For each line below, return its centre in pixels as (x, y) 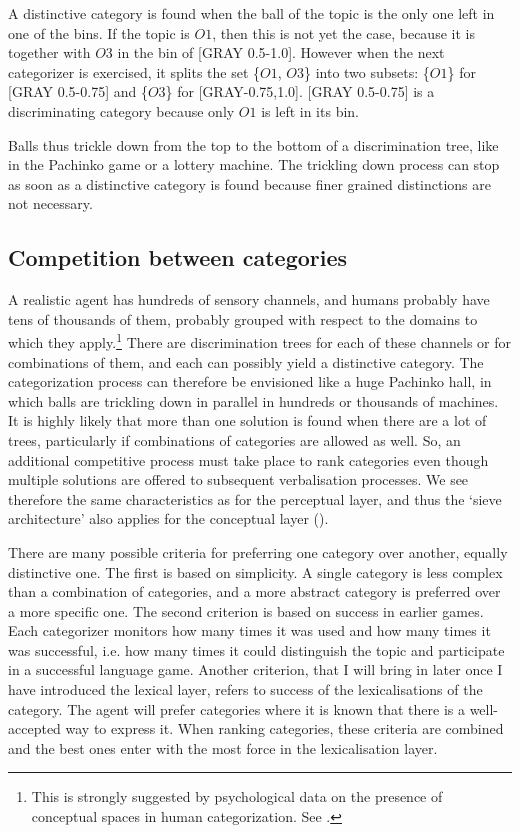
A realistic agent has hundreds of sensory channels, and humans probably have (249, 299)
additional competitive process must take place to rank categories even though (248, 459)
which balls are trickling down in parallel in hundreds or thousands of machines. (253, 400)
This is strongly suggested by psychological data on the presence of (237, 796)
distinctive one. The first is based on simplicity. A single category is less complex (255, 571)
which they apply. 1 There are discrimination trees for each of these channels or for (260, 340)
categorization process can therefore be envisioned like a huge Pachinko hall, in (250, 381)
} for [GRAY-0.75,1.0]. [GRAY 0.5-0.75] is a (300, 91)
